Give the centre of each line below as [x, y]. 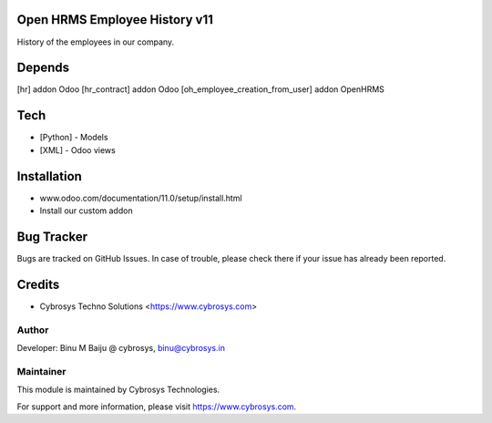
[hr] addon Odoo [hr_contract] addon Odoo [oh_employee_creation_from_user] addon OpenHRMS [200, 89]
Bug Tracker [52, 237]
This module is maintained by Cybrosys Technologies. [118, 390]
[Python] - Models [74, 138]
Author [33, 330]
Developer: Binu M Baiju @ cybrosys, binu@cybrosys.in [121, 347]
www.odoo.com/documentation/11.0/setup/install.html [141, 198]
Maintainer [41, 371]
